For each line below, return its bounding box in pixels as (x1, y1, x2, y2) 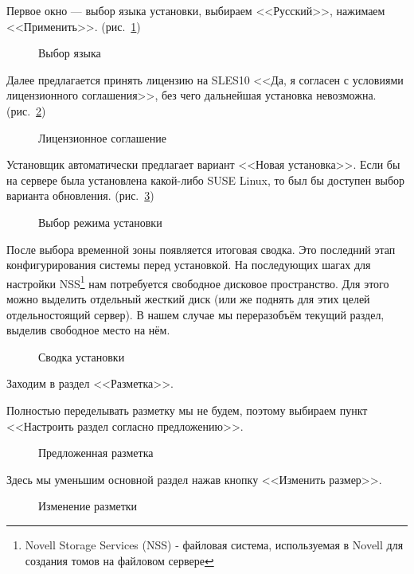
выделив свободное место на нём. (6, 322, 170, 338)
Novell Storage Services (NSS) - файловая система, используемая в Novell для (25, 536, 404, 553)
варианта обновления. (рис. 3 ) (6, 187, 154, 204)
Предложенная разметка (38, 444, 154, 461)
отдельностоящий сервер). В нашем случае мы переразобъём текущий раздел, (6, 306, 385, 322)
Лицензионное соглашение (38, 129, 166, 146)
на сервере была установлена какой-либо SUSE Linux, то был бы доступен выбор (6, 171, 405, 188)
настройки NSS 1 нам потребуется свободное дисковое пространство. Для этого (6, 272, 389, 291)
